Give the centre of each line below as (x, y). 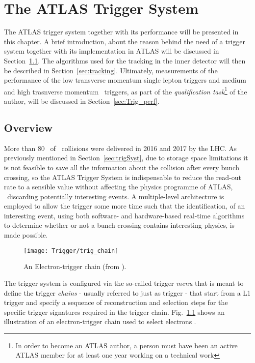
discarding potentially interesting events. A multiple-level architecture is (115, 196)
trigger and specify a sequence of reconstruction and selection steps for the (116, 302)
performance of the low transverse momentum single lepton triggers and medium (125, 80)
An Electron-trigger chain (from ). (75, 266)
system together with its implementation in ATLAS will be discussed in (112, 51)
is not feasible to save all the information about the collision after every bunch (122, 167)
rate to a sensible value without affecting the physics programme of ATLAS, (118, 187)
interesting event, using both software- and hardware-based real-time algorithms (124, 215)
